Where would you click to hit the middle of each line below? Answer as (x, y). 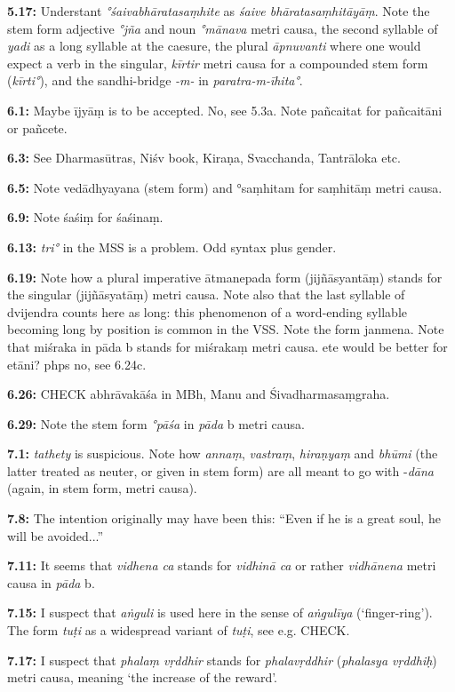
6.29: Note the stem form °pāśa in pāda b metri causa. (156, 423)
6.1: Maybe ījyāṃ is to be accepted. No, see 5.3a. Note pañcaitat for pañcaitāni (225, 110)
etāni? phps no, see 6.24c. (77, 364)
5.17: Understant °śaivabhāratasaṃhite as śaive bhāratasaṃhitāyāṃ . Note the (219, 11)
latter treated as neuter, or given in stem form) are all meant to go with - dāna (221, 470)
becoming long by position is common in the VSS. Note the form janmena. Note (226, 329)
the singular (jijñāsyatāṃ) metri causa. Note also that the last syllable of (206, 294)
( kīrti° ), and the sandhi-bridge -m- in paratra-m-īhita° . (155, 80)
